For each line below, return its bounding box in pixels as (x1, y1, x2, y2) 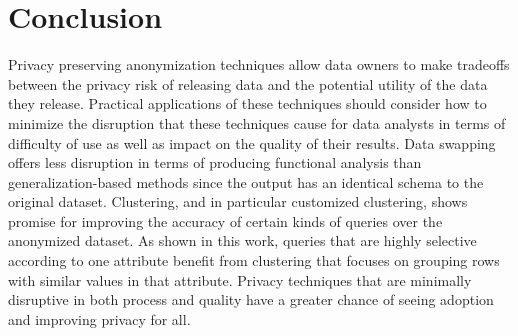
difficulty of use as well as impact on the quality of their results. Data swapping (8, 132, 496, 153)
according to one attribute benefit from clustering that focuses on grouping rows (8, 250, 500, 271)
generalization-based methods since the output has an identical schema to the (8, 171, 484, 192)
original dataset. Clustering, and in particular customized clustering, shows (8, 191, 468, 212)
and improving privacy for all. (8, 308, 191, 329)
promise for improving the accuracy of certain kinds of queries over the (8, 210, 443, 231)
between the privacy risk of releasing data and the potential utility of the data (8, 73, 488, 94)
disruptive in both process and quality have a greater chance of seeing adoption (8, 289, 494, 310)
